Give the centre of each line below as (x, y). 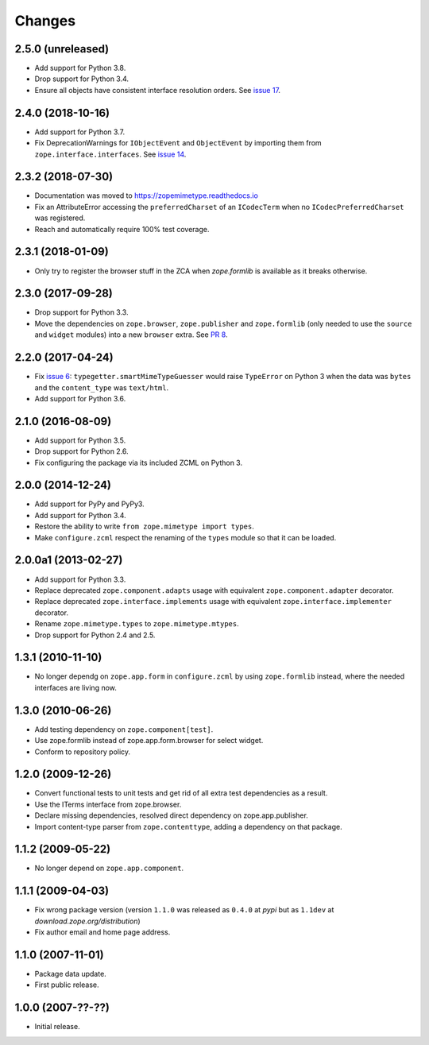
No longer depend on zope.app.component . (109, 868)
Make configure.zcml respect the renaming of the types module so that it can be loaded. (186, 537)
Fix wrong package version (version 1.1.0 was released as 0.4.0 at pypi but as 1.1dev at (184, 910)
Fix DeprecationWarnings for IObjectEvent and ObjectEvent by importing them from (178, 143)
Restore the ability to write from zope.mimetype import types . (144, 526)
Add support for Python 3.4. (80, 515)
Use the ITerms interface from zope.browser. (108, 804)
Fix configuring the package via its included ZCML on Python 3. (138, 463)
